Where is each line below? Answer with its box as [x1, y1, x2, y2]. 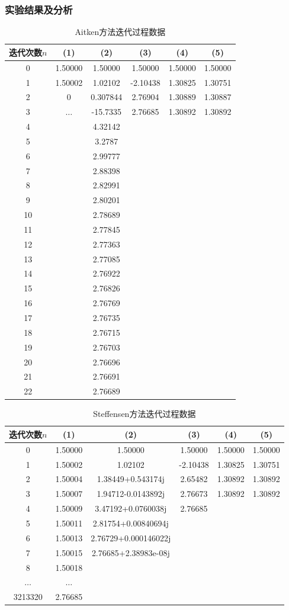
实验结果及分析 [5, 2, 73, 17]
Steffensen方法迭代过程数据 [93, 407, 196, 420]
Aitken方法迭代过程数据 [75, 25, 166, 38]
